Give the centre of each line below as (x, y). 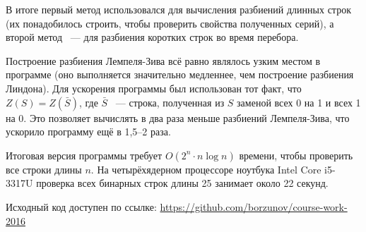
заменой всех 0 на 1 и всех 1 (299, 102)
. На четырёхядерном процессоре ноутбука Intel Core (206, 169)
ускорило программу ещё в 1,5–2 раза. (88, 132)
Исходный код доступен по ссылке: (81, 206)
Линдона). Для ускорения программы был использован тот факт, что (154, 88)
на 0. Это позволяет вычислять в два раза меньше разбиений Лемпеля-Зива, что (178, 117)
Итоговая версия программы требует (84, 155)
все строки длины (44, 169)
